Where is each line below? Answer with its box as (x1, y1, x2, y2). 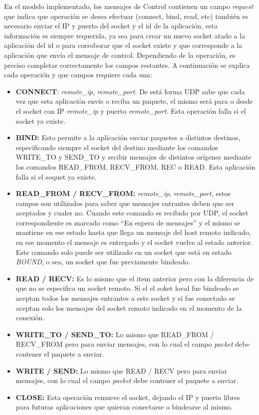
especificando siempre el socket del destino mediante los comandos (15, 142, 218, 152)
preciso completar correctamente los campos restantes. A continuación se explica (4, 59, 250, 70)
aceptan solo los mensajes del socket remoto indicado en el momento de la (15, 302, 242, 313)
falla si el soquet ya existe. (15, 171, 97, 182)
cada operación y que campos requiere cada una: (4, 69, 152, 80)
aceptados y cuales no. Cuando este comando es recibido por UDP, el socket (15, 207, 249, 218)
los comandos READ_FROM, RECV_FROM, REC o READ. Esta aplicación (15, 161, 256, 172)
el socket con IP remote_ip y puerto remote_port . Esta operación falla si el (15, 105, 246, 116)
